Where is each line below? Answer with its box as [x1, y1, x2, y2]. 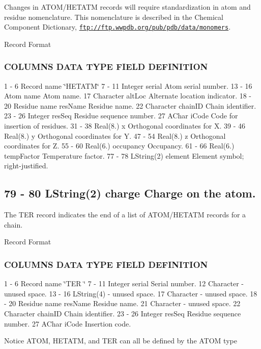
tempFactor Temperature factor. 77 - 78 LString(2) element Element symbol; [4, 150, 244, 161]
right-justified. [4, 160, 48, 171]
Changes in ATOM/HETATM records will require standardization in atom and [4, 2, 251, 12]
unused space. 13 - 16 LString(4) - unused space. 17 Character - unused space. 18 [4, 288, 257, 298]
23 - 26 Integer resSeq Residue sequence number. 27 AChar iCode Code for [4, 110, 238, 121]
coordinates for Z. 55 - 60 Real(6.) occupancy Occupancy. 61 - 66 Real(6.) [4, 140, 235, 151]
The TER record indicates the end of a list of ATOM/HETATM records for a [4, 209, 246, 220]
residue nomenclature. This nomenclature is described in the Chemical [4, 11, 223, 22]
